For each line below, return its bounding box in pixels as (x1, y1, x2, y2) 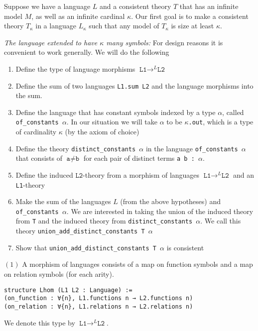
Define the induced (15, 169, 73, 180)
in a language (35, 20, 76, 31)
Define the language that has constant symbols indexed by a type (15, 107, 216, 117)
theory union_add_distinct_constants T (15, 225, 145, 236)
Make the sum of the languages (15, 196, 111, 207)
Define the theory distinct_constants (15, 143, 136, 153)
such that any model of (89, 20, 159, 31)
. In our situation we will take (66, 116, 157, 127)
